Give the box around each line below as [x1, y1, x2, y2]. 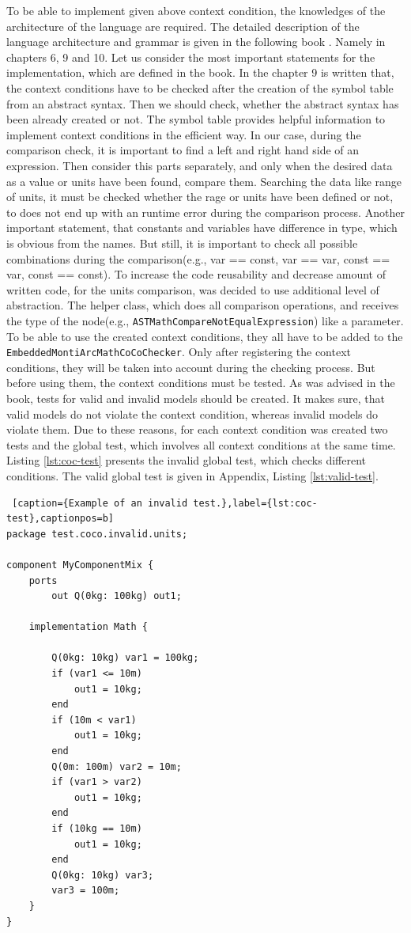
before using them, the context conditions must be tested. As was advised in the [6, 374, 395, 391]
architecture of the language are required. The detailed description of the [6, 17, 360, 34]
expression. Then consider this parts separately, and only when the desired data [6, 157, 393, 173]
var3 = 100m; [51, 885, 120, 897]
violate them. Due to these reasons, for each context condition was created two [6, 421, 388, 438]
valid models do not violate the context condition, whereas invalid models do [6, 405, 379, 422]
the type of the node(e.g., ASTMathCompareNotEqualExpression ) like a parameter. [6, 312, 404, 328]
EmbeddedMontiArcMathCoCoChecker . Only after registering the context [6, 343, 352, 360]
